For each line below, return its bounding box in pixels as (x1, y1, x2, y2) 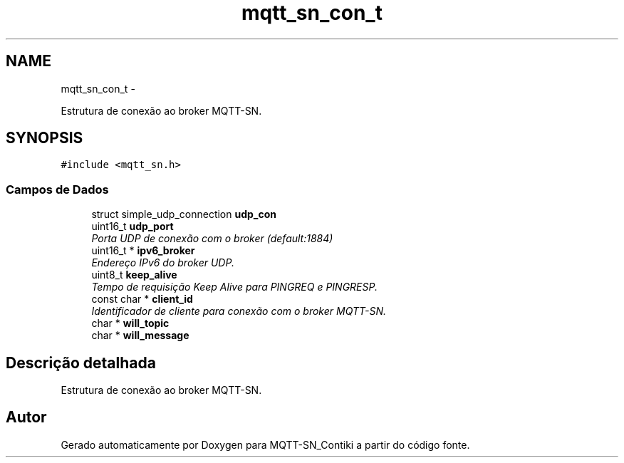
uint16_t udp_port (91, 220, 174, 233)
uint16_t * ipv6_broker (91, 244, 195, 257)
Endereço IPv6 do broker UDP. (91, 256, 234, 269)
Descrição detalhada (6, 353, 156, 372)
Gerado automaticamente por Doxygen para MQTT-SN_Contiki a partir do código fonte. (61, 438, 470, 451)
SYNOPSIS (6, 129, 83, 147)
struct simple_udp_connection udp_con (91, 208, 277, 221)
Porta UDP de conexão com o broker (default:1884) (91, 232, 333, 245)
